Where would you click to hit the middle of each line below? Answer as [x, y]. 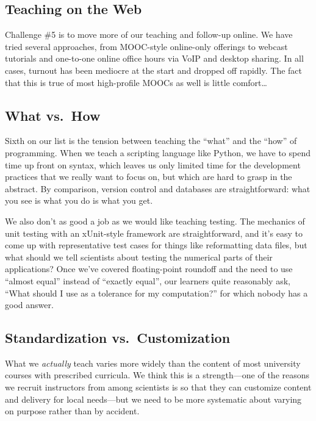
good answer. [29, 305]
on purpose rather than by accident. [72, 411]
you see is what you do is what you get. [79, 200]
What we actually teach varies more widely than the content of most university [153, 363]
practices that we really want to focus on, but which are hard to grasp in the [149, 177]
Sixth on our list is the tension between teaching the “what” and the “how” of [151, 141]
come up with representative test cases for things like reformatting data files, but [156, 245]
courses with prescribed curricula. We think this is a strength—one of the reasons [157, 375]
